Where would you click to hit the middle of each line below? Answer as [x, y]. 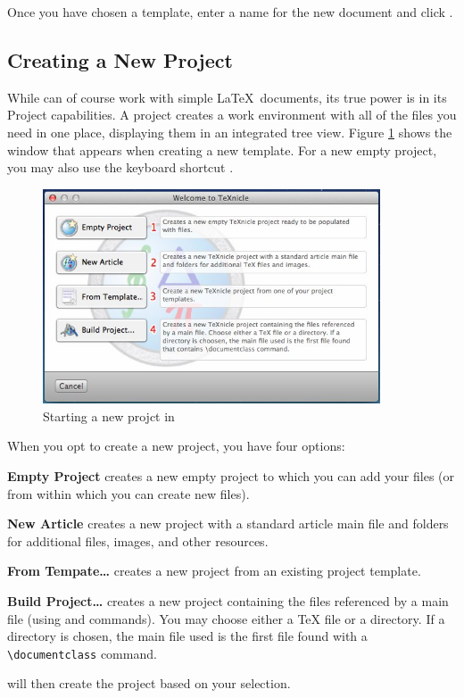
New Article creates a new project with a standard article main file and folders [228, 523]
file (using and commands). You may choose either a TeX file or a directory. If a [226, 618]
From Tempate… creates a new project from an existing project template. [214, 571]
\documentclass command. [82, 653]
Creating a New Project [120, 59]
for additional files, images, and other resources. [138, 540]
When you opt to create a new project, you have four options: [176, 446]
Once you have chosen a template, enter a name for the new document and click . [230, 12]
